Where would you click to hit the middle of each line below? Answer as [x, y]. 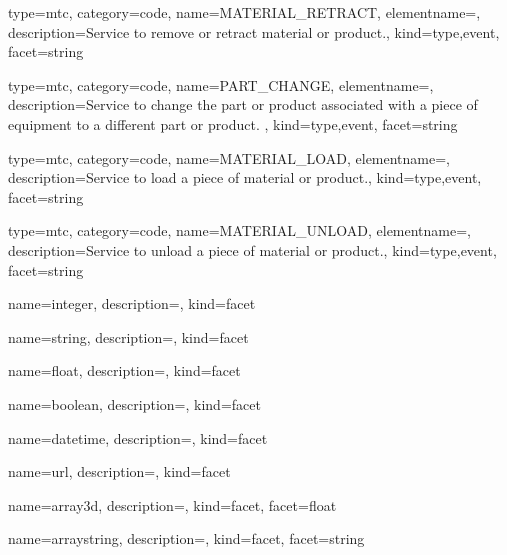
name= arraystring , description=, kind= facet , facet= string [186, 538]
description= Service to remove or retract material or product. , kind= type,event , [254, 31]
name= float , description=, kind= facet [124, 370]
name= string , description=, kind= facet [128, 336]
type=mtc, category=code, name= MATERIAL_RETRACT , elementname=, [244, 12]
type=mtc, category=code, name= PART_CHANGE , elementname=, [221, 84]
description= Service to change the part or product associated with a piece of [243, 104]
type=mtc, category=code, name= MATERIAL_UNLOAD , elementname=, [240, 230]
